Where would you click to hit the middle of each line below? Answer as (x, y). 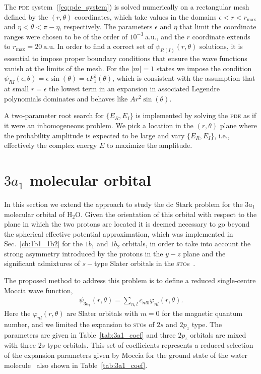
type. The (207, 324)
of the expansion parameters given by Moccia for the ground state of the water (126, 355)
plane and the (204, 253)
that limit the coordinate (218, 26)
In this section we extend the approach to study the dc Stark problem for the (123, 204)
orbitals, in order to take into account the (186, 244)
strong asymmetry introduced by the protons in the (84, 253)
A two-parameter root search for (54, 115)
